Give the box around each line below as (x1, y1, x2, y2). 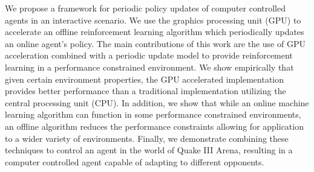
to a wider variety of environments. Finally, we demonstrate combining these (5, 132, 289, 144)
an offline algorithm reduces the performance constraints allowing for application (5, 119, 304, 132)
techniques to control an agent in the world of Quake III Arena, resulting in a (5, 144, 293, 156)
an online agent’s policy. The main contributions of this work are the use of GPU (5, 37, 306, 49)
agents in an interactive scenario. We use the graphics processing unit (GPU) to (5, 13, 301, 26)
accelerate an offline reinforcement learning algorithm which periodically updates (5, 25, 304, 38)
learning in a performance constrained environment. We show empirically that (5, 60, 294, 73)
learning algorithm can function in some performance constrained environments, (5, 108, 301, 121)
